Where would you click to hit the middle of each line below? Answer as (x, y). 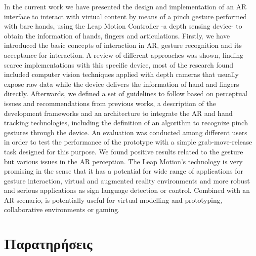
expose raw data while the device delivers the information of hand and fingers (122, 84)
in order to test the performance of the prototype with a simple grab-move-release (128, 142)
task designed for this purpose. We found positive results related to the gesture (124, 151)
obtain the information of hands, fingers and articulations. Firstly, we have (117, 35)
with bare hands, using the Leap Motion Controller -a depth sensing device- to (123, 26)
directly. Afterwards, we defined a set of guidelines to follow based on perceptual (126, 93)
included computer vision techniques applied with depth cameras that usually (121, 74)
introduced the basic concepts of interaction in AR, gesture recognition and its (123, 45)
